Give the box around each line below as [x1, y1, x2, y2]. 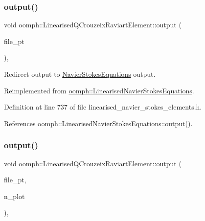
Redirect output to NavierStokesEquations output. [4, 69, 156, 79]
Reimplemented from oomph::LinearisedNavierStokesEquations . [4, 85, 194, 95]
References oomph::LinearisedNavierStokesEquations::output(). [4, 118, 193, 128]
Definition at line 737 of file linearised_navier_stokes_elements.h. [4, 102, 202, 112]
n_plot [4, 191, 25, 201]
